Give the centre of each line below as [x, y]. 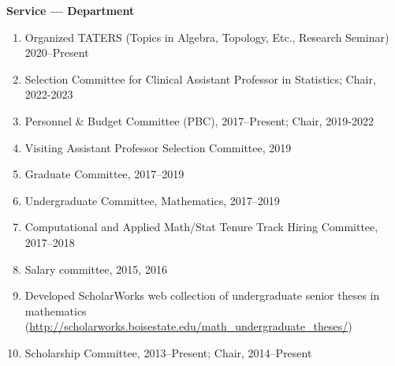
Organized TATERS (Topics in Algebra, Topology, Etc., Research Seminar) [207, 37]
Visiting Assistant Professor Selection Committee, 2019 [158, 147]
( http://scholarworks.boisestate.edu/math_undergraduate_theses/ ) [188, 326]
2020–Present [57, 52]
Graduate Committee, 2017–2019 [104, 174]
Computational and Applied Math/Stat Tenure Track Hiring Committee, [201, 227]
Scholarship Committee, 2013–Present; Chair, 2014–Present [168, 352]
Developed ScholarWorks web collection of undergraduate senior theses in [202, 295]
